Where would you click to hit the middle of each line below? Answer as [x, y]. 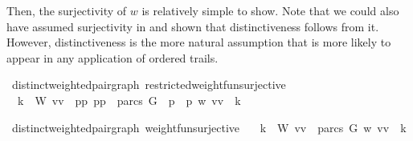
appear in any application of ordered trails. [112, 57]
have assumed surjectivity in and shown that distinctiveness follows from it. [193, 26]
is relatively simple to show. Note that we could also [270, 10]
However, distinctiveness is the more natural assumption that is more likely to [199, 42]
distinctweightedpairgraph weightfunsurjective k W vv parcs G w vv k [209, 127]
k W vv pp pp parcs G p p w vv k [129, 100]
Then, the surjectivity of [67, 10]
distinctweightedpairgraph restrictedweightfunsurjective [149, 85]
